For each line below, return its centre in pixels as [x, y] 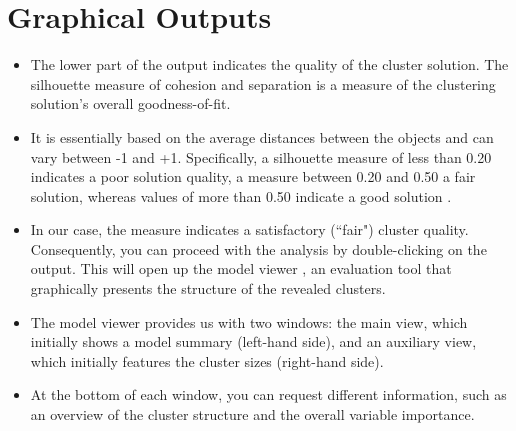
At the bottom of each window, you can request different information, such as [268, 394]
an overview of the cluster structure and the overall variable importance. [252, 414]
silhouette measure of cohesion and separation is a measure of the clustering [263, 83]
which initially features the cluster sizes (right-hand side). [207, 360]
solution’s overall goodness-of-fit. [130, 103]
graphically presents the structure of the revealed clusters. [208, 288]
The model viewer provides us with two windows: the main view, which [249, 321]
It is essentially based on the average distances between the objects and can [262, 136]
